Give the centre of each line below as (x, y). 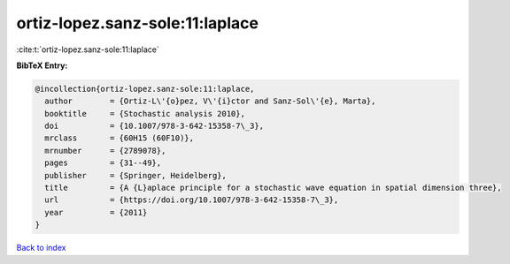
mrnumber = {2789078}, (105, 151)
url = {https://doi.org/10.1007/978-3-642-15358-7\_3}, (192, 200)
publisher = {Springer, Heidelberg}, (136, 175)
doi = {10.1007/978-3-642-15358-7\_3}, (155, 126)
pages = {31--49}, (103, 163)
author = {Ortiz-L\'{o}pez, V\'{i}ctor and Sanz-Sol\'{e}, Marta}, (210, 101)
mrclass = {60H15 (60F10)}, (120, 138)
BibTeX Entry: (42, 65)
